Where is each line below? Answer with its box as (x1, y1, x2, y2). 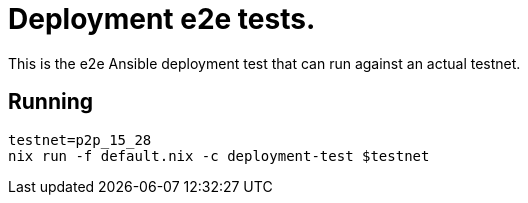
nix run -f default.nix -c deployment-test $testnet (8, 147, 430, 164)
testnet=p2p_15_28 (8, 131, 152, 148)
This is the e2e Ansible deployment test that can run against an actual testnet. (8, 54, 521, 72)
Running (8, 89, 94, 115)
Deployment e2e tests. (8, 2, 316, 36)
